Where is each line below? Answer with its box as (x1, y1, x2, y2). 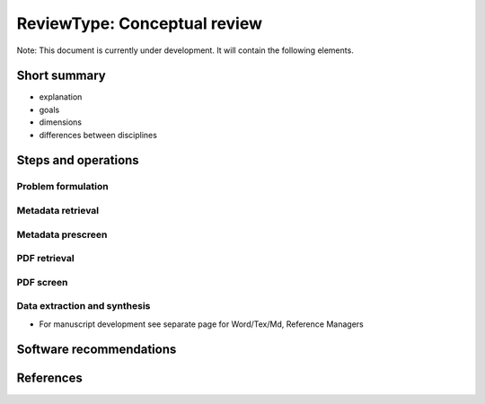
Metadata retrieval (16, 204, 100, 216)
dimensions (39, 117, 83, 127)
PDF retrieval (16, 252, 75, 265)
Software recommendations (16, 342, 177, 357)
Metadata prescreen (16, 228, 108, 241)
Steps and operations (16, 153, 139, 168)
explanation (39, 92, 83, 102)
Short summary (16, 68, 107, 83)
